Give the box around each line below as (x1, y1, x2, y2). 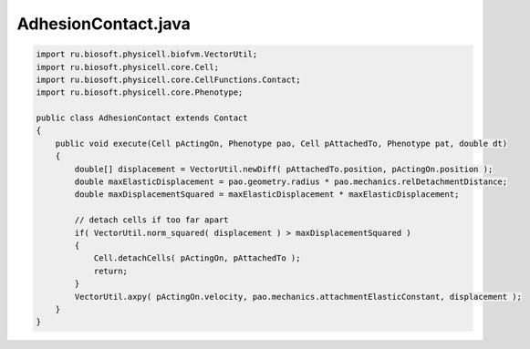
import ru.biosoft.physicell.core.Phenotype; (36, 87, 244, 98)
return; (93, 265, 128, 276)
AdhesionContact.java (16, 14, 192, 34)
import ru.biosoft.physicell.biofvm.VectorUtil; (36, 49, 258, 59)
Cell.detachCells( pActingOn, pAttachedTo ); (93, 253, 301, 263)
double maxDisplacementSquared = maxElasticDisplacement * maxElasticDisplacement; (74, 190, 460, 200)
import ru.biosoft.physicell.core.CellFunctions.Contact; (36, 74, 301, 85)
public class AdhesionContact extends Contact (36, 113, 248, 123)
